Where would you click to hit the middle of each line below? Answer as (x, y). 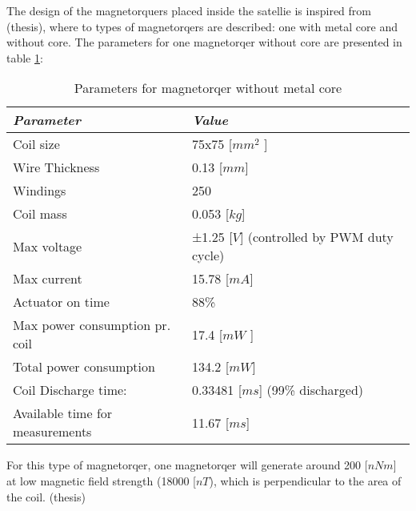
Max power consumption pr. (92, 325)
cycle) (208, 255)
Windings (40, 191)
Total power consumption (84, 367)
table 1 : (25, 57)
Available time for (63, 413)
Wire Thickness (56, 167)
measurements (52, 432)
